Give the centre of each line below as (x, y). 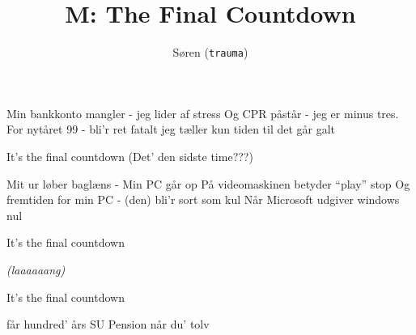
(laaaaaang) (36, 269)
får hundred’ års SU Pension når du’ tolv (108, 324)
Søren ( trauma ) (210, 52)
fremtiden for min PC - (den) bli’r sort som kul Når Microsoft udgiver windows (203, 199)
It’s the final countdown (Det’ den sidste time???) (130, 156)
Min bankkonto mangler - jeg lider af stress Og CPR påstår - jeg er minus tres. (203, 113)
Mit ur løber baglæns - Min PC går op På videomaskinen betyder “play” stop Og (208, 183)
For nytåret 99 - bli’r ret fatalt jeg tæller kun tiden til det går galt (171, 129)
